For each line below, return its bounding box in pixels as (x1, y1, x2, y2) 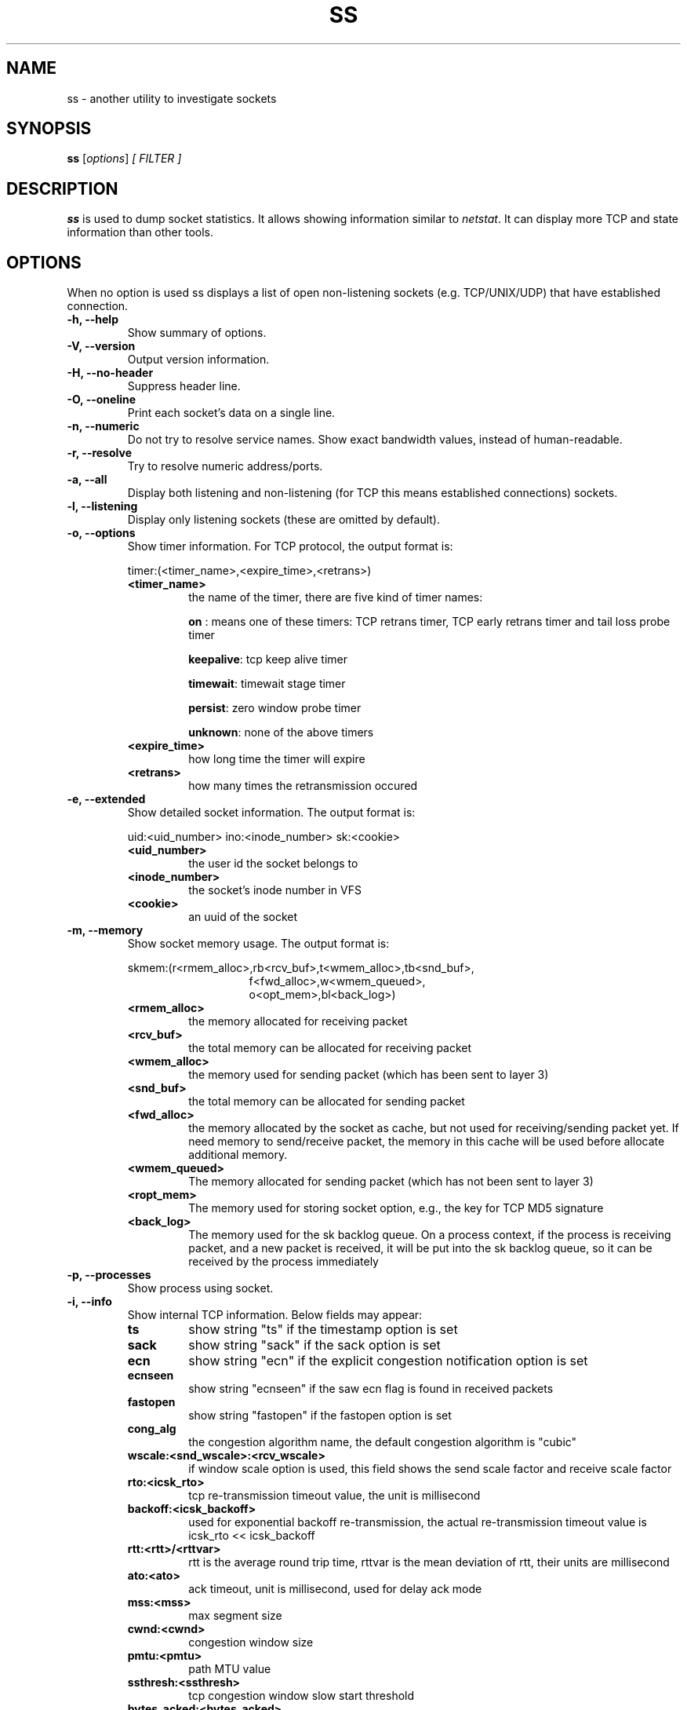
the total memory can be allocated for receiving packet (188, 1041, 472, 1055)
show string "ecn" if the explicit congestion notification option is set (188, 1353, 588, 1369)
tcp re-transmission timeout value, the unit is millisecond (188, 1489, 481, 1503)
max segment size (188, 1609, 282, 1623)
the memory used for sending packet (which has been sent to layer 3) (188, 1068, 549, 1082)
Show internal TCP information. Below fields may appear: (127, 1308, 423, 1322)
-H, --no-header (67, 366, 154, 380)
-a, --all (67, 473, 107, 487)
